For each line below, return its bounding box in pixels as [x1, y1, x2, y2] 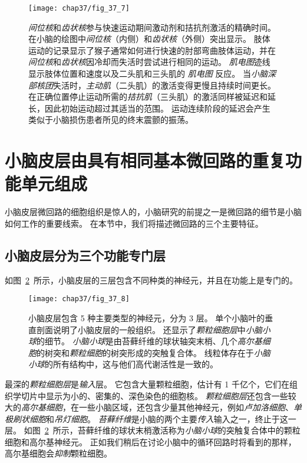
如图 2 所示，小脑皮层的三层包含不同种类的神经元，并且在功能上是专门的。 [5, 273, 298, 286]
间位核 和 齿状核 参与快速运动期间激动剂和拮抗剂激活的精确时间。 [28, 21, 276, 33]
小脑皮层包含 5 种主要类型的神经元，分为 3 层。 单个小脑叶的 [28, 311, 265, 324]
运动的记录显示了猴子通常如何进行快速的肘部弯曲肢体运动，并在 [28, 44, 276, 56]
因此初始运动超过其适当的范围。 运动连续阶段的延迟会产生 [44, 102, 270, 114]
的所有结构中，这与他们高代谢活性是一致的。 [45, 358, 218, 370]
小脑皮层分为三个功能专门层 [5, 246, 166, 264]
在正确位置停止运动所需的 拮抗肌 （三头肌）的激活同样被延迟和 [28, 90, 268, 103]
